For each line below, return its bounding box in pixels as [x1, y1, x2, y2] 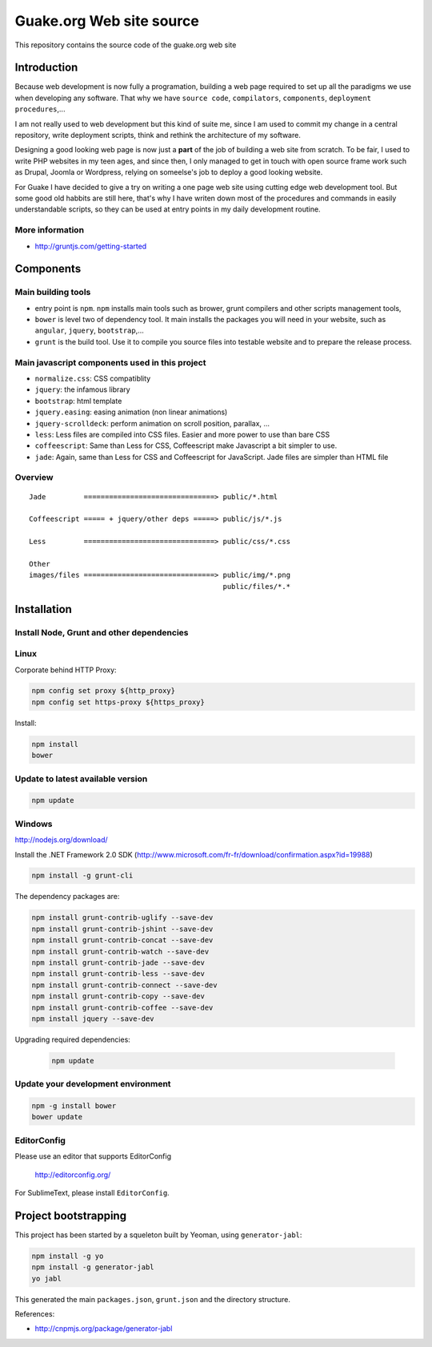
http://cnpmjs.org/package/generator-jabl [34, 1324, 173, 1333]
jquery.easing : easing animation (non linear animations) [34, 407, 228, 417]
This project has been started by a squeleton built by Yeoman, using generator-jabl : [14, 1230, 302, 1240]
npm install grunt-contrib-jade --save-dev [31, 958, 206, 967]
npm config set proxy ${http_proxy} [31, 686, 176, 696]
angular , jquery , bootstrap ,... [34, 325, 144, 336]
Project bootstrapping [14, 1208, 127, 1222]
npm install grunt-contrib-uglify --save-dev [31, 913, 214, 922]
